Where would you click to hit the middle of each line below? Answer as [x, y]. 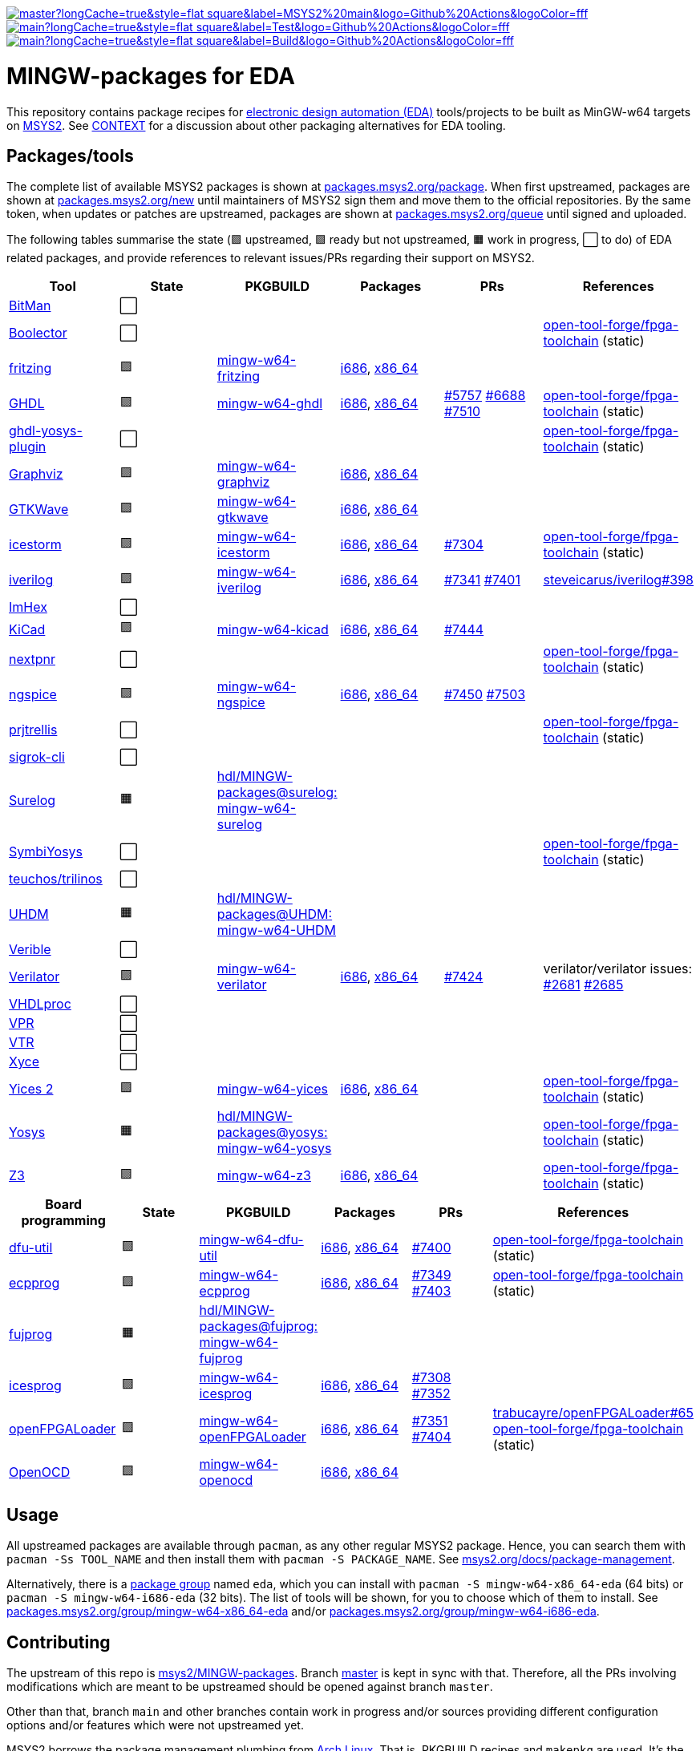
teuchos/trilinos [56, 879]
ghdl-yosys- [46, 431]
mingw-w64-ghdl [270, 404]
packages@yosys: [272, 1132]
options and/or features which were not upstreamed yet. [155, 1725]
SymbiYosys [46, 852]
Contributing [59, 1642]
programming [63, 1221]
